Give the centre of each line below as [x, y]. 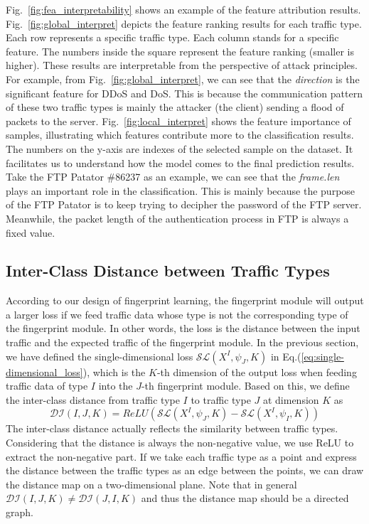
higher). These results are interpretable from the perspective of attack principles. [182, 65]
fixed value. [31, 232]
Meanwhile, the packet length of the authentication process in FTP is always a [177, 218]
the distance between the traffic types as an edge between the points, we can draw [185, 470]
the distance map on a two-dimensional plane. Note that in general [151, 484]
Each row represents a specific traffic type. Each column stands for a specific [172, 37]
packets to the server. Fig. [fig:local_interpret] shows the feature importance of [178, 121]
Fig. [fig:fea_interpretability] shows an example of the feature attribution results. [183, 9]
